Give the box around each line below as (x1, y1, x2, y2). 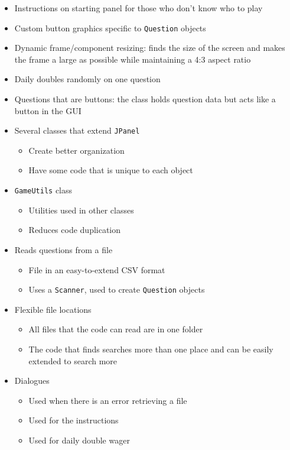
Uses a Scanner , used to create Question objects (28, 283, 205, 296)
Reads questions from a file (14, 243, 113, 255)
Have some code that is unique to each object (28, 164, 193, 176)
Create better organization (28, 144, 125, 156)
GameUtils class (14, 184, 73, 196)
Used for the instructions (28, 414, 119, 426)
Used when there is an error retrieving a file (28, 394, 187, 406)
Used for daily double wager (28, 433, 130, 446)
